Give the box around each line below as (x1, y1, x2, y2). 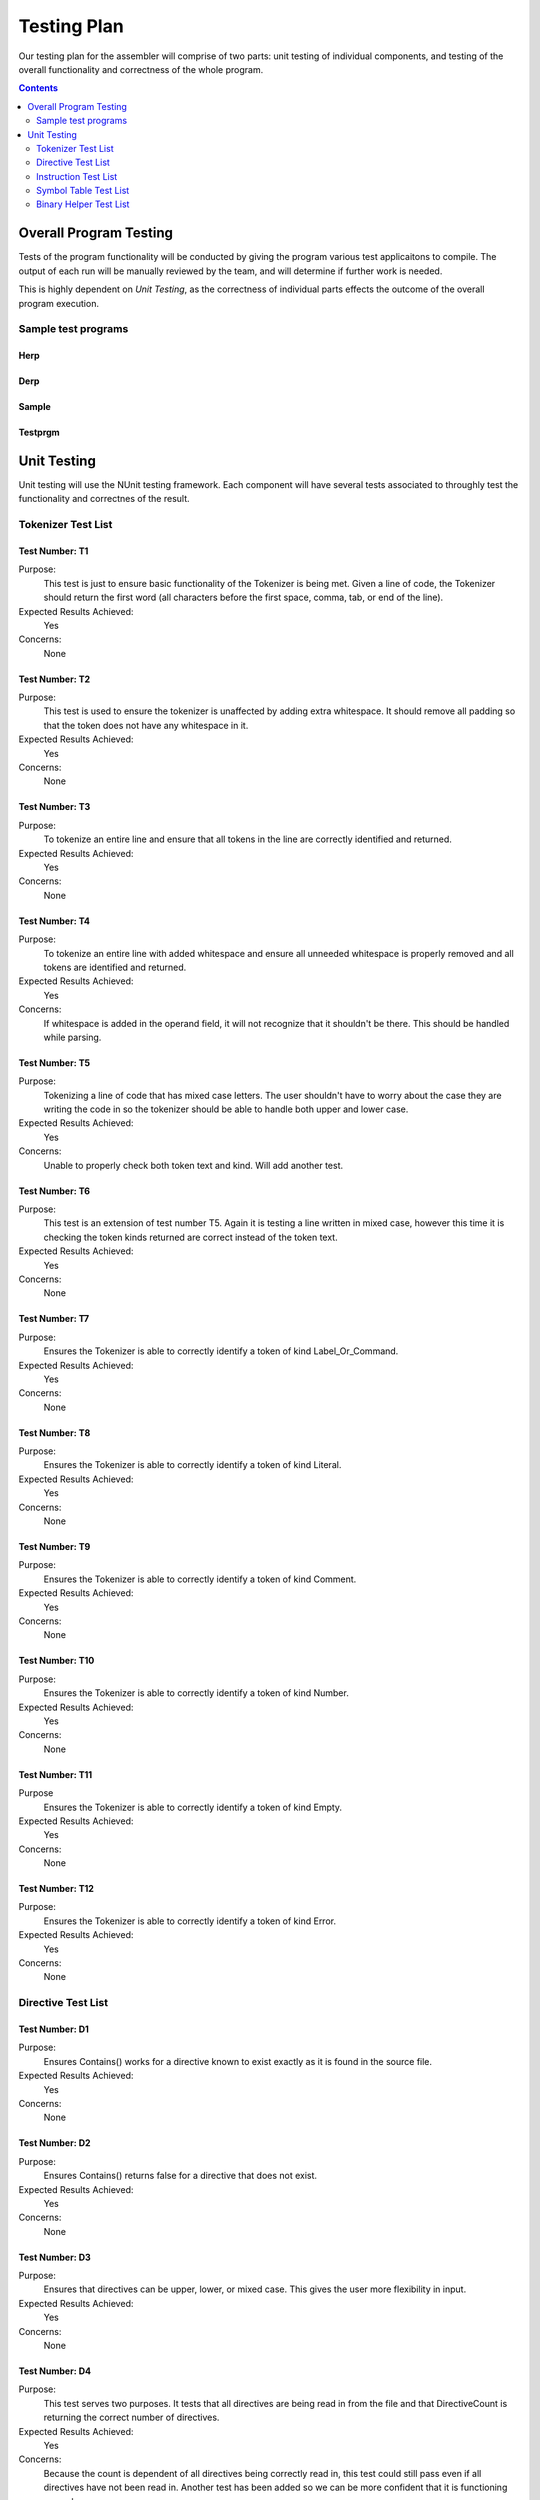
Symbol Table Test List (36, 185, 130, 197)
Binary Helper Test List (36, 198, 130, 210)
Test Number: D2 (18, 2137, 91, 2149)
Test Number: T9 (18, 1541, 91, 1553)
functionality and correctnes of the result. (18, 493, 190, 505)
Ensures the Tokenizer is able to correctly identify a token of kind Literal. (43, 1459, 342, 1471)
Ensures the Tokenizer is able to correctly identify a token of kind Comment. (43, 1573, 357, 1585)
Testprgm (18, 426, 60, 439)
